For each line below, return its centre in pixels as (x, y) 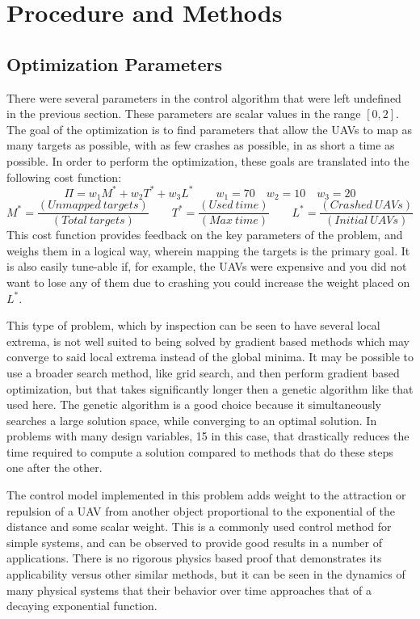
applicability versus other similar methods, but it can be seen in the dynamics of (206, 574)
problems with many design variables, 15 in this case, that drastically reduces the (208, 436)
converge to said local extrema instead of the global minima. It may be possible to (210, 357)
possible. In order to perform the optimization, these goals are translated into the (208, 160)
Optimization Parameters (114, 63)
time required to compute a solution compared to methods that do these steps (200, 451)
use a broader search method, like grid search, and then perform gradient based (203, 372)
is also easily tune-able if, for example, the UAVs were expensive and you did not (207, 266)
